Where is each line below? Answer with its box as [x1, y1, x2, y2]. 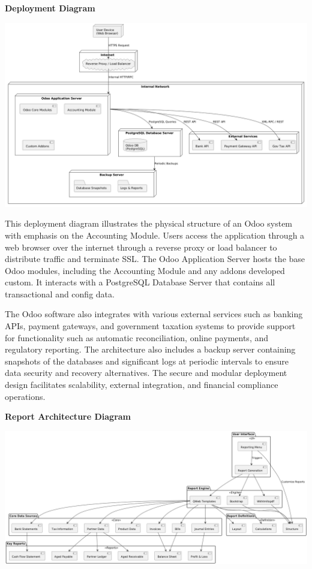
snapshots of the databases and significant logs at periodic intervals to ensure [5, 354, 289, 367]
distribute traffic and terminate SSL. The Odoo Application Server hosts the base [5, 252, 305, 265]
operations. [5, 390, 46, 402]
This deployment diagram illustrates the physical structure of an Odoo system [5, 217, 293, 230]
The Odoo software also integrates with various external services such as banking [5, 308, 303, 320]
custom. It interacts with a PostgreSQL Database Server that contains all [5, 276, 275, 288]
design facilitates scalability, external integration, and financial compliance [5, 378, 278, 391]
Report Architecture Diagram [5, 410, 131, 423]
